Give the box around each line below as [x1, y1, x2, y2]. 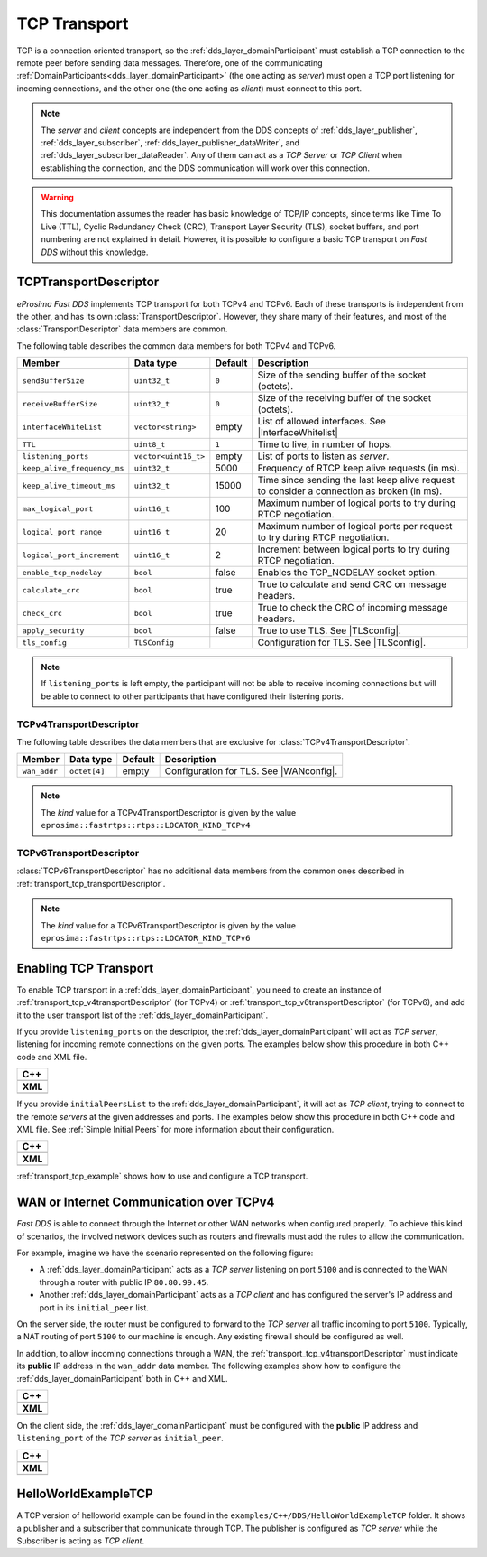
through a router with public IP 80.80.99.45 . [39, 1276, 209, 1287]
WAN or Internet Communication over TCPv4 [16, 1195, 275, 1210]
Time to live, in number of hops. [257, 438, 392, 451]
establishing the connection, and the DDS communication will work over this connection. [41, 163, 370, 173]
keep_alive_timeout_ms [22, 480, 116, 490]
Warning [41, 192, 74, 203]
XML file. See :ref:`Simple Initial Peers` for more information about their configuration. [16, 1123, 335, 1134]
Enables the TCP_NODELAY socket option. [257, 566, 437, 579]
